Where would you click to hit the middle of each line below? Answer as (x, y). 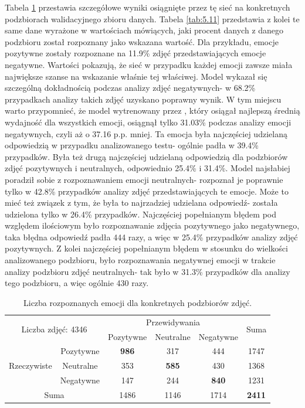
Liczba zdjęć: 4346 (54, 329)
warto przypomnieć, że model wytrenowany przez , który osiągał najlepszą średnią (152, 110)
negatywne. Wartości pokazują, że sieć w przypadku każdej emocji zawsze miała (149, 64)
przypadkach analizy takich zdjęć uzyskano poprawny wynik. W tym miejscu (143, 99)
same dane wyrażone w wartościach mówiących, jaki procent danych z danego (144, 30)
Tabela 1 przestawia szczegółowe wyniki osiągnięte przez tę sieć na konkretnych (148, 7)
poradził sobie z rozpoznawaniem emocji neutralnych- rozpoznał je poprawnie (144, 179)
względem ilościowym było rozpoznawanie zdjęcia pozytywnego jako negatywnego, (152, 225)
